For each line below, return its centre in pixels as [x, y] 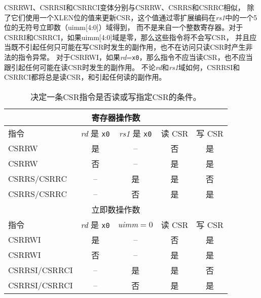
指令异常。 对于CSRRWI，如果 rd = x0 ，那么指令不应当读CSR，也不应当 [135, 57]
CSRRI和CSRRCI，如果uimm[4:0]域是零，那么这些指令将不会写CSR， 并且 [127, 37]
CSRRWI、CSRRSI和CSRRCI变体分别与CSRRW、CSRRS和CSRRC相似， [124, 7]
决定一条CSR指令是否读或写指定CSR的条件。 [116, 96]
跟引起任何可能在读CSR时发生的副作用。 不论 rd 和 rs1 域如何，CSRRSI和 [122, 67]
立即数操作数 [116, 209]
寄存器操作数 [116, 117]
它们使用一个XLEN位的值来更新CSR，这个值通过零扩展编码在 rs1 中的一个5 [134, 17]
